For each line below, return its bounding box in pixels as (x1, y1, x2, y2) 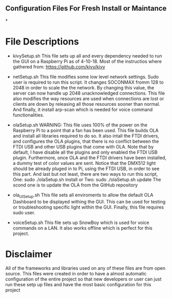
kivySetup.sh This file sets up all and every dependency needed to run (12, 52, 162, 59)
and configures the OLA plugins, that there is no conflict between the (12, 138, 159, 144)
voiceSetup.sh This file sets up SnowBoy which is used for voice (12, 219, 150, 226)
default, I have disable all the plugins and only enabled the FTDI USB (12, 149, 158, 155)
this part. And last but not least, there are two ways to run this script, (12, 171, 158, 177)
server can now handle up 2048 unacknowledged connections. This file (12, 90, 165, 96)
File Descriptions (5, 36, 79, 47)
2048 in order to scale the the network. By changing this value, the (12, 84, 155, 90)
